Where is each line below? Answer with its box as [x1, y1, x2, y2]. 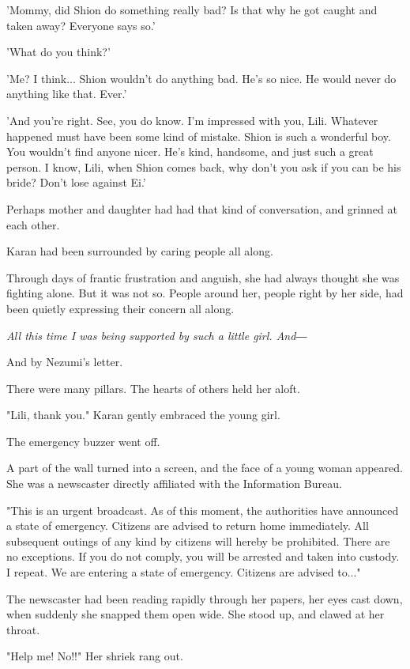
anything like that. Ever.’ [6, 85, 127, 102]
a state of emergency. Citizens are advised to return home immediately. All [6, 517, 369, 534]
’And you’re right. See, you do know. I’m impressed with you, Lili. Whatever [6, 111, 378, 128]
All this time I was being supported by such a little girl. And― [6, 327, 307, 343]
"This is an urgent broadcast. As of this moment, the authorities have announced [6, 501, 399, 518]
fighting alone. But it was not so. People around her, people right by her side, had [6, 285, 404, 301]
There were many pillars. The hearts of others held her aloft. [6, 380, 300, 396]
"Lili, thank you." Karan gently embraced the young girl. [6, 406, 280, 423]
